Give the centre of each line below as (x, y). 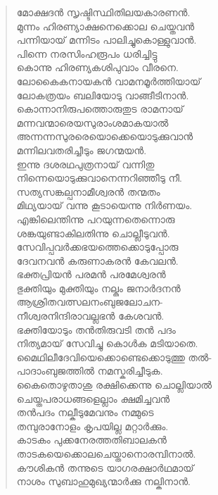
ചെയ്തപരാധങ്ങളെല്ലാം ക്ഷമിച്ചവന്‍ (93, 398)
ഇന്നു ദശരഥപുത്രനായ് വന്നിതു (85, 164)
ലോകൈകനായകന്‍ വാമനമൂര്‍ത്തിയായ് (109, 81)
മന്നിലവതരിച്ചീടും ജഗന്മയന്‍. (82, 150)
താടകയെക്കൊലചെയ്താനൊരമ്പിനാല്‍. (106, 453)
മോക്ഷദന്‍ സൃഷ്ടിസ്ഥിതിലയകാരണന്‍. (103, 12)
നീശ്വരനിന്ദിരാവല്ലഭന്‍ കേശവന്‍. (90, 316)
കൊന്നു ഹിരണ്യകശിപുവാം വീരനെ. (97, 67)
